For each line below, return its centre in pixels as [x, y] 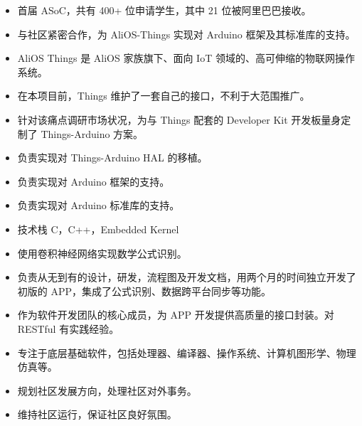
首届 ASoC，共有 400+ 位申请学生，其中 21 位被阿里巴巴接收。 [164, 10]
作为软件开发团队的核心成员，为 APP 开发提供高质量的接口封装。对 [176, 315]
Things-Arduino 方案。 [92, 133]
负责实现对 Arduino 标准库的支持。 [99, 205]
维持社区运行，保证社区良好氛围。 [97, 414]
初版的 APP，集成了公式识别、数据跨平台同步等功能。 [144, 291]
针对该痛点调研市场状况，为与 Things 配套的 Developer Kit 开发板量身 [179, 119]
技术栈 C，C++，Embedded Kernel [98, 229]
